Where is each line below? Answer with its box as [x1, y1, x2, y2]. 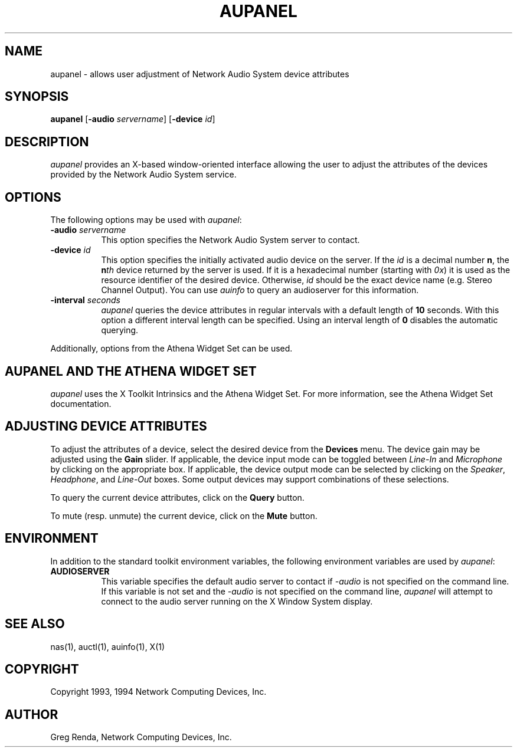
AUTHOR [5, 707, 58, 722]
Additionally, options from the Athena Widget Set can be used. [50, 343, 293, 354]
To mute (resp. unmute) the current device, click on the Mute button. [50, 510, 318, 521]
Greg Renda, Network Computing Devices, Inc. [50, 732, 232, 743]
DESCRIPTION [5, 134, 89, 149]
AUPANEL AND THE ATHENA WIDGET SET [5, 363, 257, 379]
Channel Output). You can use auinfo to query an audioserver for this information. [101, 285, 419, 295]
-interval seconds [50, 295, 120, 306]
